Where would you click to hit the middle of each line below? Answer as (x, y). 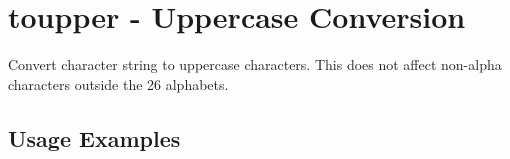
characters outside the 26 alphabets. (118, 83)
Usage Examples (94, 137)
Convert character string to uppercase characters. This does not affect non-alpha (255, 64)
